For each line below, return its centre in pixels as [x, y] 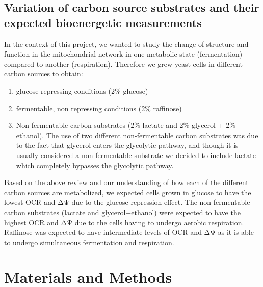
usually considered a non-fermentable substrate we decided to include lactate [136, 155]
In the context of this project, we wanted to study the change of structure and [126, 44]
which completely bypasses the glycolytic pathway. [95, 165]
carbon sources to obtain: [44, 74]
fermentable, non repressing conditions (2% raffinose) [99, 108]
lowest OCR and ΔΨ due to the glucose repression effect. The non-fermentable [127, 202]
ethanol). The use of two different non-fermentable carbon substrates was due [137, 135]
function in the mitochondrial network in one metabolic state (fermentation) [123, 54]
